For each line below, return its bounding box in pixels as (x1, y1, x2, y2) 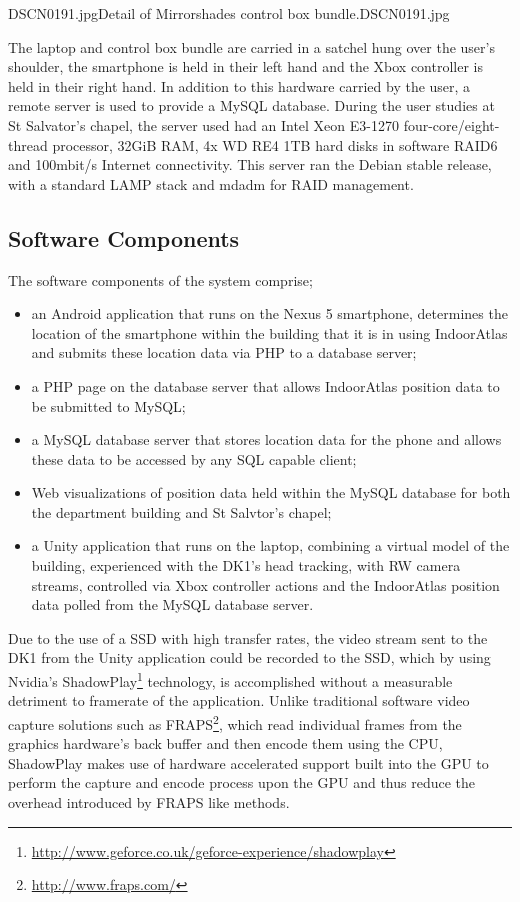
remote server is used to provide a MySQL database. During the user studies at (8, 95, 495, 116)
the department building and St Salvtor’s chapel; (31, 501, 332, 522)
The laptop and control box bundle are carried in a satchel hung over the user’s (8, 36, 495, 57)
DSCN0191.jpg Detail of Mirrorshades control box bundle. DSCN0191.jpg (8, 3, 450, 23)
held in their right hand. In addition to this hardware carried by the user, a (8, 75, 471, 96)
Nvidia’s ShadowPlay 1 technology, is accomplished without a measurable (8, 668, 453, 691)
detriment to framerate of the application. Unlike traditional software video (8, 690, 470, 711)
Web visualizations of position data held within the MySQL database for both (31, 482, 511, 503)
